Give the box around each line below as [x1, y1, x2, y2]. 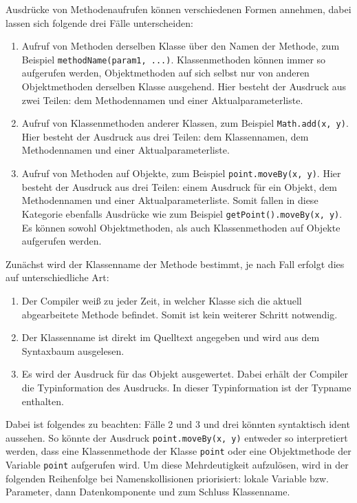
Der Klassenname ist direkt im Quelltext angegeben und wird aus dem [21, 330, 320, 345]
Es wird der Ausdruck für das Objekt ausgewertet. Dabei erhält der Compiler [21, 367, 349, 381]
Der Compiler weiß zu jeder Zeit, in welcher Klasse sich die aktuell [21, 293, 302, 307]
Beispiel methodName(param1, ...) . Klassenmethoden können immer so [21, 52, 326, 66]
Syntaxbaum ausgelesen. [21, 343, 125, 358]
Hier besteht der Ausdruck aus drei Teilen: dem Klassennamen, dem [21, 129, 309, 143]
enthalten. [21, 393, 64, 408]
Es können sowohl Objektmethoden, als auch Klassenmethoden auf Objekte [21, 220, 340, 234]
